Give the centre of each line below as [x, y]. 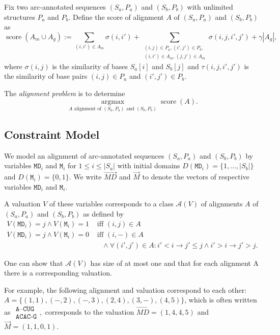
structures [20, 17]
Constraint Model [52, 134]
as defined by [104, 214]
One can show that [34, 263]
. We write [85, 177]
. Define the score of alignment [116, 17]
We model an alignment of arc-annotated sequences [84, 155]
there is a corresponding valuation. [58, 273]
